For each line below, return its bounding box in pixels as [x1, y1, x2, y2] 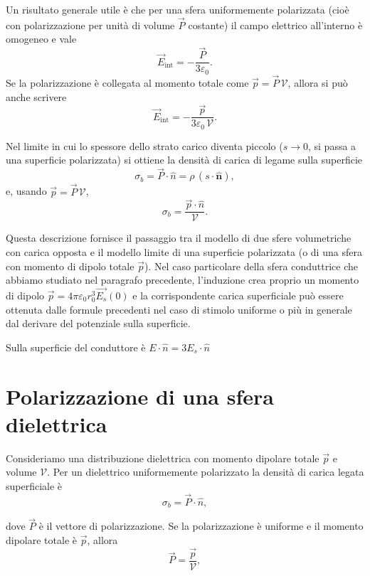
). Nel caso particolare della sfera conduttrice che [144, 258, 359, 273]
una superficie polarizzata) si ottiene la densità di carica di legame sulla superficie [6, 152, 363, 167]
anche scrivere [6, 89, 67, 104]
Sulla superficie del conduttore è [6, 339, 146, 354]
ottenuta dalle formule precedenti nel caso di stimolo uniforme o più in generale [6, 302, 352, 316]
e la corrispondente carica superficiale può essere [132, 287, 344, 302]
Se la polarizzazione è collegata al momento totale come [6, 75, 249, 90]
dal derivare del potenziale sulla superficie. [6, 316, 191, 331]
